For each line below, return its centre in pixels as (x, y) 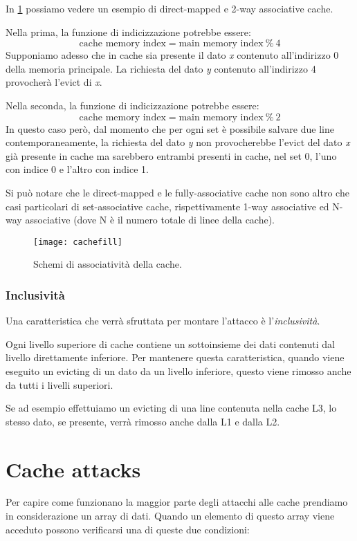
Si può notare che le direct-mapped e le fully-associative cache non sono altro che (177, 192)
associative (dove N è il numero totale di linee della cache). (150, 220)
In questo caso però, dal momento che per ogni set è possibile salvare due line (170, 128)
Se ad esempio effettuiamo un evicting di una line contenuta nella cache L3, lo (171, 408)
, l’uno (323, 155)
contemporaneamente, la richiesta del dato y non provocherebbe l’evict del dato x (178, 142)
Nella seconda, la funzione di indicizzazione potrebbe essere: (132, 105)
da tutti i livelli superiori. (59, 384)
